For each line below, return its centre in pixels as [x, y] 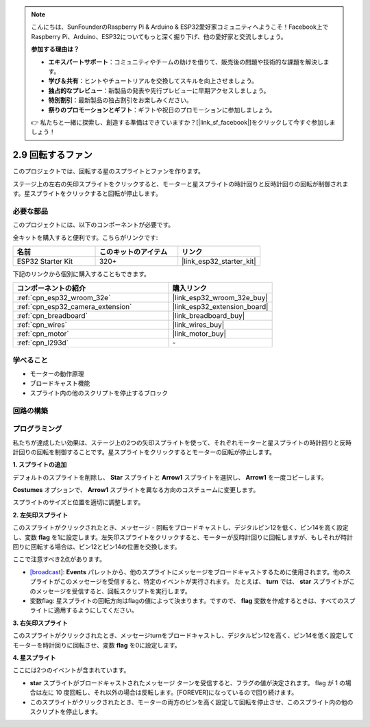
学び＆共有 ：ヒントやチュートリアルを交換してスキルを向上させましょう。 [153, 81]
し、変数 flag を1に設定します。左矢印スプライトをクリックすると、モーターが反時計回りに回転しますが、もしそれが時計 [183, 537]
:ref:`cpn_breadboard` [52, 316]
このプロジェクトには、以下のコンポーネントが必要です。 [94, 225]
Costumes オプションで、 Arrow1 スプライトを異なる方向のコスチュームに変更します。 [136, 490]
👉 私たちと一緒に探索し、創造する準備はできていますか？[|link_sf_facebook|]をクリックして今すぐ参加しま [183, 122]
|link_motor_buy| [199, 334]
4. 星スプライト [34, 657]
